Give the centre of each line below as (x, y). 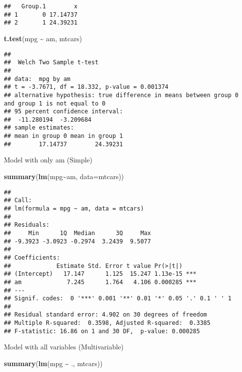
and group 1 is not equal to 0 (55, 103)
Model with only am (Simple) (48, 160)
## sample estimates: (39, 128)
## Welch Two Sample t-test (51, 63)
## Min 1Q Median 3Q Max (77, 233)
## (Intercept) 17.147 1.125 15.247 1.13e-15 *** (100, 274)
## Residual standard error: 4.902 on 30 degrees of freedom (106, 315)
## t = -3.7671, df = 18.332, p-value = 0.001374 (86, 87)
